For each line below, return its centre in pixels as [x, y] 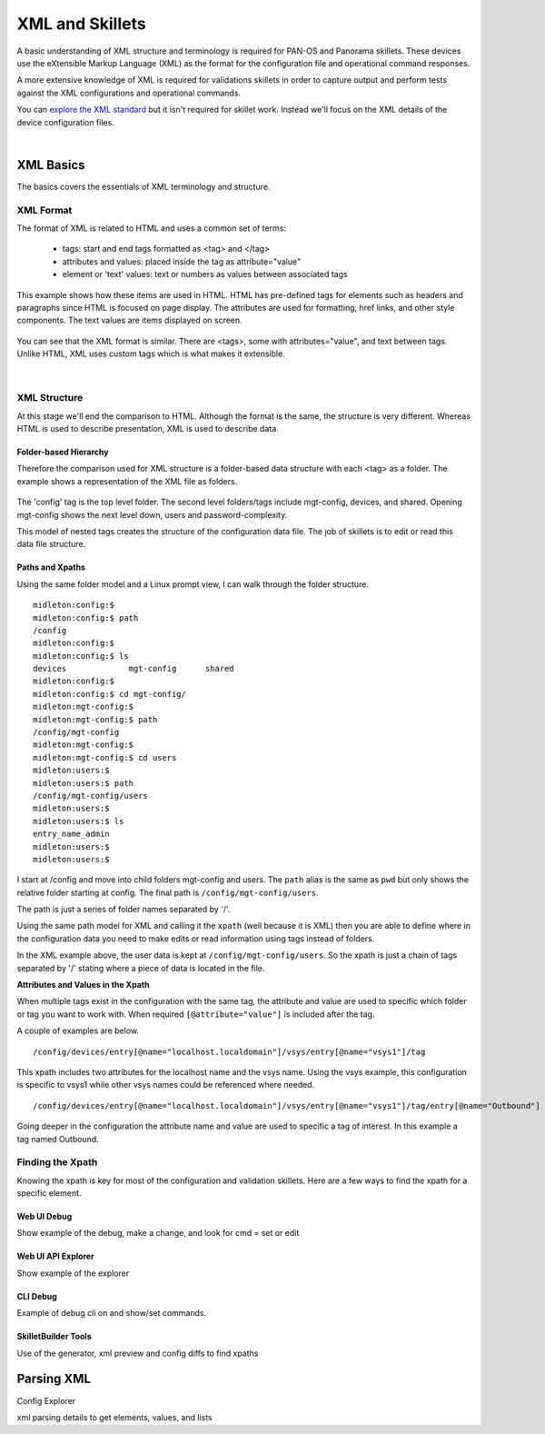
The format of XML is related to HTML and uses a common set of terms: [151, 228]
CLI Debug [37, 1296]
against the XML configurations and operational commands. [129, 93]
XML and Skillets [81, 24]
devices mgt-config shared [134, 669]
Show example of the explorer [73, 1273]
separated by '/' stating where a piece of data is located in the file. [141, 968]
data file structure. [51, 544]
